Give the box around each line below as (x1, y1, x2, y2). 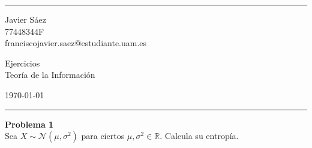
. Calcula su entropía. (160, 129, 239, 142)
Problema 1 (5, 117, 54, 130)
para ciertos (81, 129, 125, 142)
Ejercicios (5, 56, 40, 69)
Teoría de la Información (5, 68, 95, 81)
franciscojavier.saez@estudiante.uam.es (5, 37, 147, 49)
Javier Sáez (5, 13, 46, 25)
